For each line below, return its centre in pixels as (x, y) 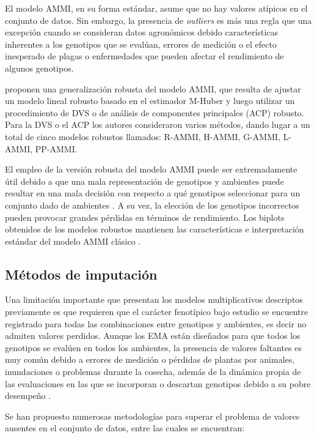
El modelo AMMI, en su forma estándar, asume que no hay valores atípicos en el (156, 8)
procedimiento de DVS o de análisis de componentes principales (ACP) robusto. (155, 112)
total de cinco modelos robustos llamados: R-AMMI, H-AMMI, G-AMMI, (143, 136)
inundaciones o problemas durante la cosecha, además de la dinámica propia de (153, 372)
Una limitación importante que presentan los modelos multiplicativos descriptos (154, 299)
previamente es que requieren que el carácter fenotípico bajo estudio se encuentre (157, 312)
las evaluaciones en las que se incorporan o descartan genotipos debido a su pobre (158, 383)
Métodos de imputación (81, 274)
